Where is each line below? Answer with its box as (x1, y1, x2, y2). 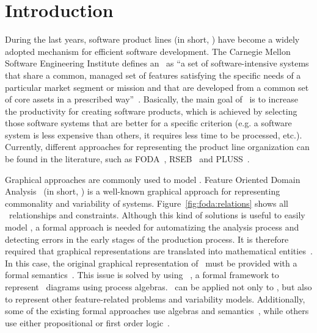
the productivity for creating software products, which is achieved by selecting (5, 104, 297, 117)
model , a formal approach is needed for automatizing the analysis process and (5, 221, 299, 234)
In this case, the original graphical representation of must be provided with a (5, 256, 297, 269)
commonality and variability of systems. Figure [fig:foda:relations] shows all (5, 196, 288, 209)
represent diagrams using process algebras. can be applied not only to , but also (5, 281, 312, 293)
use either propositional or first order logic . (5, 316, 170, 329)
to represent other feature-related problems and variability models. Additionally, (5, 292, 305, 305)
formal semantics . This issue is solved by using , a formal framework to (5, 268, 279, 281)
